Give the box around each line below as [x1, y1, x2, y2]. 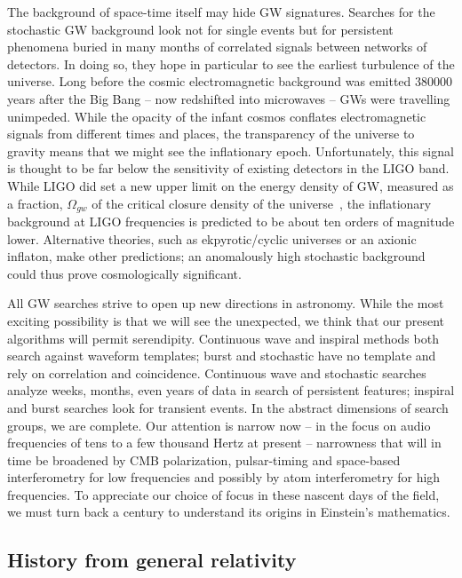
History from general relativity [7, 546, 297, 574]
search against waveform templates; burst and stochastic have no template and [7, 346, 436, 365]
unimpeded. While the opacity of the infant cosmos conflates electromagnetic [7, 107, 426, 125]
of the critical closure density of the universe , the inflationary [92, 194, 432, 212]
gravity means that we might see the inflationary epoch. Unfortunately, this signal [7, 141, 454, 160]
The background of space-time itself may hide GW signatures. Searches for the [7, 3, 435, 20]
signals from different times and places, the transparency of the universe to [7, 124, 415, 143]
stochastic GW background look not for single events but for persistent [7, 20, 394, 38]
